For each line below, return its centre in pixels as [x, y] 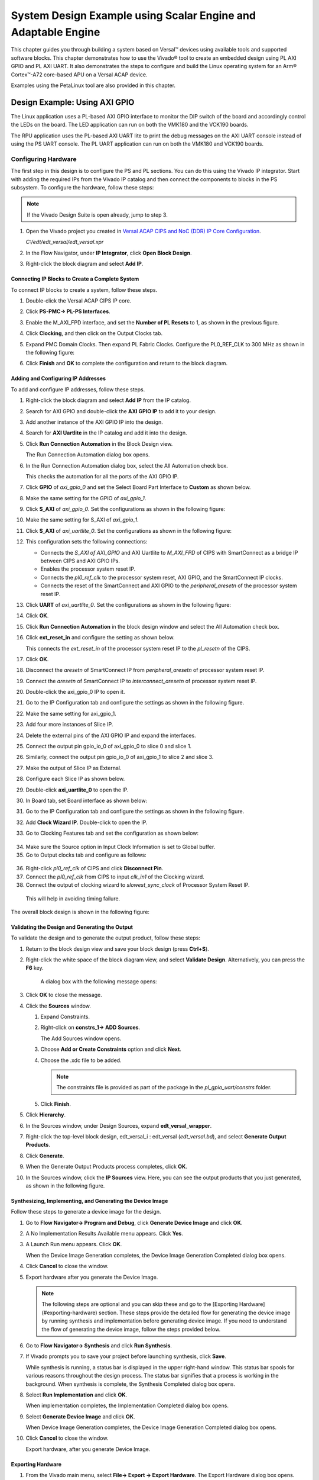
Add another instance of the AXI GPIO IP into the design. [95, 422]
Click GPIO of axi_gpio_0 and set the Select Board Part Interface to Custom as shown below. [138, 487]
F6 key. [35, 968]
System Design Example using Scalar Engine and [134, 15]
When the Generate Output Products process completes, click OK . [106, 1167]
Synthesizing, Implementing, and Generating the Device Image [89, 1201]
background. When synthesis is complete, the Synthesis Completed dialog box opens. [131, 1384]
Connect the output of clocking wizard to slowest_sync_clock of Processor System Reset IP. [138, 885]
